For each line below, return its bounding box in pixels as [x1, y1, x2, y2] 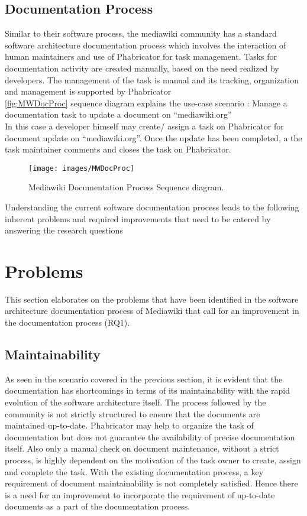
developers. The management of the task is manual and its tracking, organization [5, 73, 299, 86]
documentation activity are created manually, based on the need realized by [5, 61, 279, 74]
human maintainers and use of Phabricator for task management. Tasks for [5, 50, 277, 63]
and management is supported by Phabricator [5, 85, 172, 98]
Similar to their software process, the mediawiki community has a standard [5, 27, 277, 40]
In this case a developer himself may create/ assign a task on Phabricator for [5, 119, 284, 132]
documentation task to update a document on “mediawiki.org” [5, 108, 232, 121]
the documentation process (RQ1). [5, 316, 130, 329]
